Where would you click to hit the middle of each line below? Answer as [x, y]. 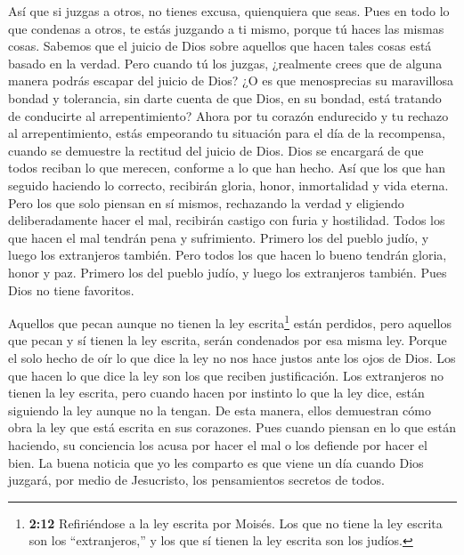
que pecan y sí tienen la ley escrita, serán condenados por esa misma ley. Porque [228, 340]
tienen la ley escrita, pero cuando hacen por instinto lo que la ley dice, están [216, 393]
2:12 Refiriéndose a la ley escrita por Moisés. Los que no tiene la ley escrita [236, 523]
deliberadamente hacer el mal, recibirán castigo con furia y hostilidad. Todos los [227, 220]
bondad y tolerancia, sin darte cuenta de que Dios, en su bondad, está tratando [225, 97]
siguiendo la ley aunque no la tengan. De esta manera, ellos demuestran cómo [220, 410]
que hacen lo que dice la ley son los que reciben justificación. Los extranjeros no [226, 375]
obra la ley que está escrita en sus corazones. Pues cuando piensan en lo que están [232, 427]
